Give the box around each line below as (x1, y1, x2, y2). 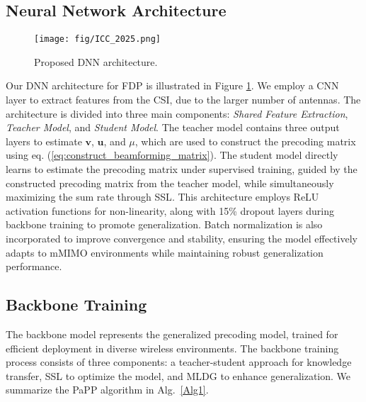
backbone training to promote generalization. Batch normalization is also (6, 217, 323, 232)
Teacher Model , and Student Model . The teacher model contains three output (6, 120, 340, 135)
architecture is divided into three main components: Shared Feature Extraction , (6, 106, 348, 121)
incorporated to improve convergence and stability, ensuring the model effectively (6, 230, 358, 245)
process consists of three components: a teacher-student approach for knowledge (6, 354, 352, 369)
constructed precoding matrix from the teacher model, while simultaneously (6, 175, 334, 190)
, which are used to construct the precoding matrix (135, 133, 356, 148)
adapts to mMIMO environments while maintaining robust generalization (6, 245, 324, 259)
